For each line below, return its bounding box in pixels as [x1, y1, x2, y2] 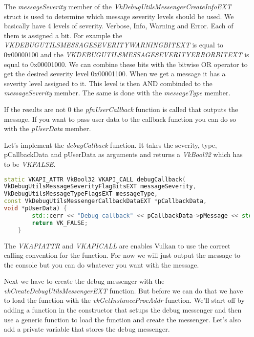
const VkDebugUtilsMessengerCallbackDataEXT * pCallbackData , [4, 198, 207, 205]
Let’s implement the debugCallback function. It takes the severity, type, [4, 139, 217, 150]
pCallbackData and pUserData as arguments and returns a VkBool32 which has [4, 149, 243, 159]
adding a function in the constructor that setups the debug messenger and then [4, 305, 242, 315]
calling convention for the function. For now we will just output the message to [4, 250, 240, 260]
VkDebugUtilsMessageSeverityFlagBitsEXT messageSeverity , [4, 183, 196, 190]
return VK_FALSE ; [32, 219, 88, 226]
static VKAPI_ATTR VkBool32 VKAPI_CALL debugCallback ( [4, 176, 186, 183]
